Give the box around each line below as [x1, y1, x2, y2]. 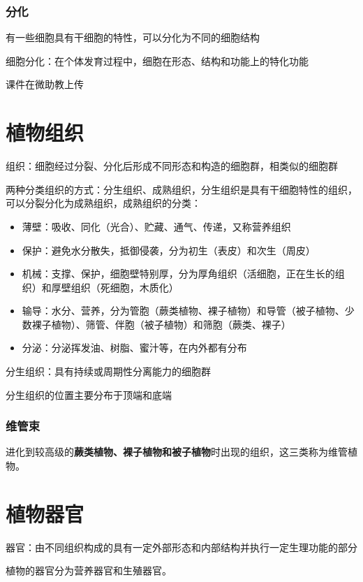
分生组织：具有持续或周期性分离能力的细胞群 [6, 364, 211, 379]
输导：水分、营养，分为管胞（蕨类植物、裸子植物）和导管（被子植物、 [22, 303, 345, 318]
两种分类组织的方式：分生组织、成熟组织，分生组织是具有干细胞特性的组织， [6, 182, 357, 196]
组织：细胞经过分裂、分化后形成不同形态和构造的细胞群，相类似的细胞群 [6, 159, 338, 173]
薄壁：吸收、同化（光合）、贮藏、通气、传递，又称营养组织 [22, 219, 291, 233]
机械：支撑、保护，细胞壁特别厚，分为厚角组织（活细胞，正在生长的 [22, 266, 335, 281]
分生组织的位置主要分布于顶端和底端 [6, 387, 172, 402]
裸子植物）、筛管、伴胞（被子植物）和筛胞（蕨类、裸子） [31, 317, 291, 331]
